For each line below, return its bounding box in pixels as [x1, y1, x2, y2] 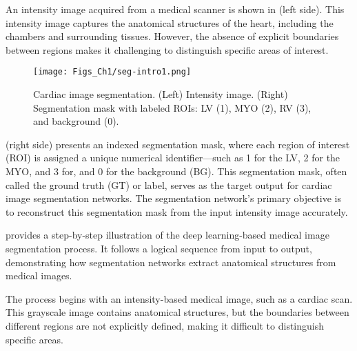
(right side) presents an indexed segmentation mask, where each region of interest [6, 137, 350, 151]
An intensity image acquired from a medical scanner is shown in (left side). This [6, 2, 345, 16]
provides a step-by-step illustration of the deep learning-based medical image [6, 228, 329, 242]
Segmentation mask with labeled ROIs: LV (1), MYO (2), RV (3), [33, 100, 312, 114]
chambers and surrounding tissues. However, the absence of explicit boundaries [6, 29, 339, 43]
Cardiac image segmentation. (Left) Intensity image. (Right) [33, 87, 288, 101]
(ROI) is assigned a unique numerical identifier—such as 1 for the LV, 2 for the [6, 150, 340, 165]
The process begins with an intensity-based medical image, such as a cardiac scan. [6, 291, 353, 305]
